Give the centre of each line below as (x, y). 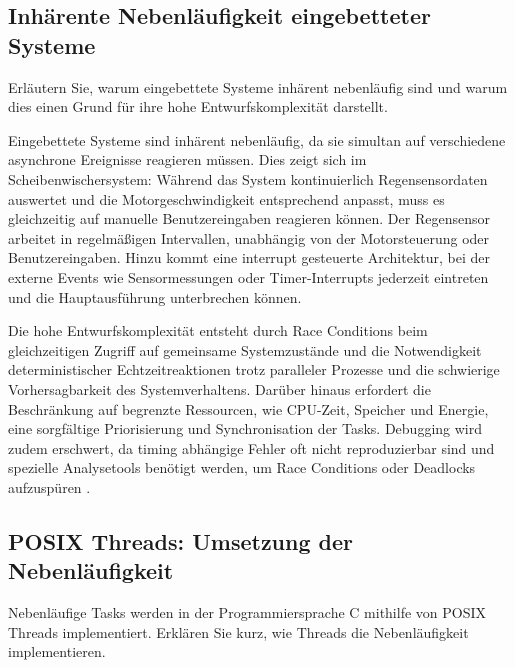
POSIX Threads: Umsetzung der (181, 540)
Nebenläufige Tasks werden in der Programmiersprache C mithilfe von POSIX (247, 612)
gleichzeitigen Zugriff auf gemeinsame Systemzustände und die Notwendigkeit (245, 349)
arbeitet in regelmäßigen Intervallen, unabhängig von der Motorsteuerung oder (249, 237)
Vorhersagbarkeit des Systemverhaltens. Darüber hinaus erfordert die (219, 388)
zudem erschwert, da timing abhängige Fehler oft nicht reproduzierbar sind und (251, 447)
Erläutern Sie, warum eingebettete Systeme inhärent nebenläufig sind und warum (258, 86)
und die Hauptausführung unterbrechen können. (155, 296)
